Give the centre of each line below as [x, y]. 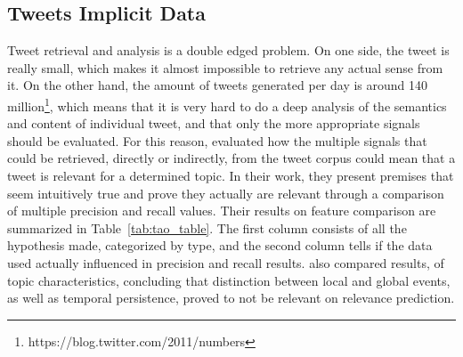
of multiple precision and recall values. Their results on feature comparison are [222, 211]
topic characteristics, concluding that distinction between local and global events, [229, 280]
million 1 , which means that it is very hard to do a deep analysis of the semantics [227, 104]
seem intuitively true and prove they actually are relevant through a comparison [226, 193]
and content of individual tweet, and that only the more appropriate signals [214, 123]
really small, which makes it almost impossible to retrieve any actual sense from [225, 67]
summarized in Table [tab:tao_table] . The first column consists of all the [207, 227]
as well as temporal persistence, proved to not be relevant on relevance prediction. [231, 298]
